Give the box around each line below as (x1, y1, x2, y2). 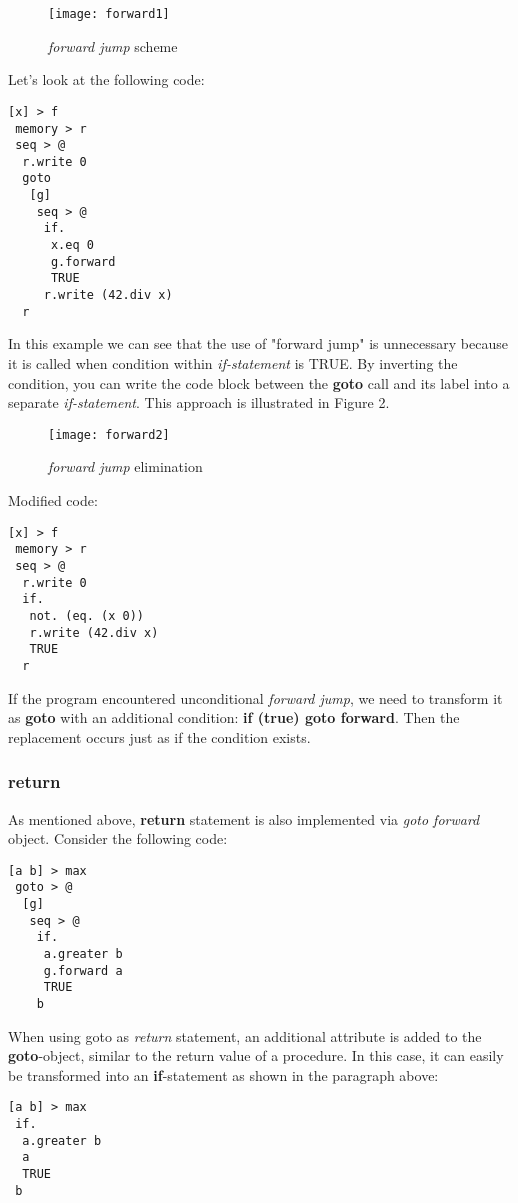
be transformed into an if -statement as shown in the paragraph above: (8, 1064, 439, 1085)
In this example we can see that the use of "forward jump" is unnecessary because (8, 333, 508, 354)
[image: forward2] (48, 427, 170, 442)
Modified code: (8, 490, 98, 510)
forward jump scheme (48, 35, 178, 56)
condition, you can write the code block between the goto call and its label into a (8, 372, 510, 393)
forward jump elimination (48, 456, 203, 477)
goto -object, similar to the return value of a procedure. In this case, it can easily (8, 1045, 504, 1066)
